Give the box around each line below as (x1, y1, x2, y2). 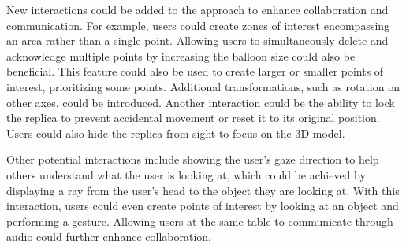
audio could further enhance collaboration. (6, 228, 211, 245)
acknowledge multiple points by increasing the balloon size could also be (6, 47, 356, 64)
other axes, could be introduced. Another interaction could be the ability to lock (6, 94, 395, 110)
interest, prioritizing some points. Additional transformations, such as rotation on (6, 78, 400, 94)
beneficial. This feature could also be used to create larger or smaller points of (6, 63, 384, 79)
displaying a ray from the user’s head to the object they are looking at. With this (6, 182, 400, 198)
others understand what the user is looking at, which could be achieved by (6, 166, 366, 182)
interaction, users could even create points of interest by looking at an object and (6, 197, 399, 214)
